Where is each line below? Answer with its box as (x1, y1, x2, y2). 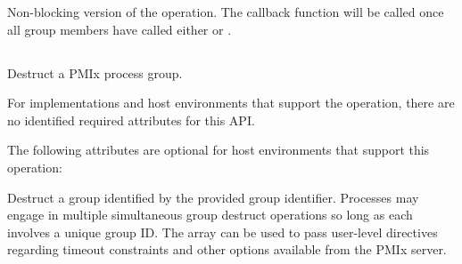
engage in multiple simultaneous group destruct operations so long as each (7, 205, 413, 224)
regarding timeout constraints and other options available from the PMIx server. (7, 240, 447, 259)
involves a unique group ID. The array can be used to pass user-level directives (7, 222, 438, 241)
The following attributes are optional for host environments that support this (7, 140, 430, 159)
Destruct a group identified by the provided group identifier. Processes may (7, 188, 419, 206)
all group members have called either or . (7, 20, 232, 38)
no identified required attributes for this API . (7, 110, 255, 129)
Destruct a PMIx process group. (7, 63, 183, 82)
